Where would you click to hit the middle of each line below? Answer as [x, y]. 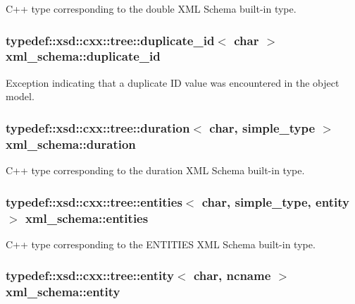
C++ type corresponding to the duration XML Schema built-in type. [155, 170]
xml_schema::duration [71, 144]
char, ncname [232, 275]
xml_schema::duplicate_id [83, 56]
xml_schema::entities [87, 218]
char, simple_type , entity [275, 201]
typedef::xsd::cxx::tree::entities [94, 201]
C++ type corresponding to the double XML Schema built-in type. [151, 8]
